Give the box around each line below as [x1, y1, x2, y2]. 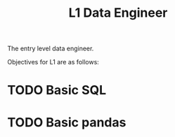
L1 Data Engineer [68, 5, 168, 21]
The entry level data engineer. [7, 44, 94, 53]
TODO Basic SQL [7, 82, 107, 99]
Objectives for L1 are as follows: [7, 58, 100, 66]
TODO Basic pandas [7, 114, 127, 130]
